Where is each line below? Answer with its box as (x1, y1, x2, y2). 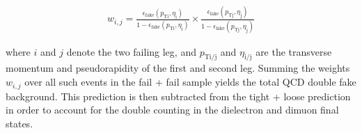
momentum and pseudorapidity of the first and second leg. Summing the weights (6, 61, 350, 75)
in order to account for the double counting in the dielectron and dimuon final (6, 102, 339, 117)
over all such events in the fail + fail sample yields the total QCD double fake (24, 75, 356, 89)
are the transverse (255, 44, 332, 58)
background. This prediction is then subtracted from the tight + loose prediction (6, 88, 351, 103)
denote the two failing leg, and (66, 44, 196, 58)
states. (6, 116, 33, 130)
